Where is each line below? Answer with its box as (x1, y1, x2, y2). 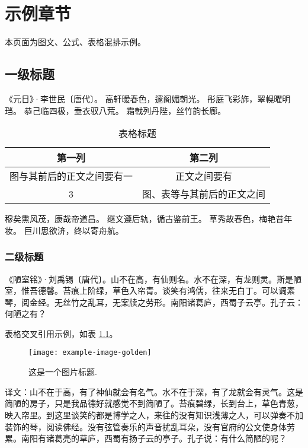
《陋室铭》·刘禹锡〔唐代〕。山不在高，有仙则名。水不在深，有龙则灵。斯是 (5, 272, 293, 285)
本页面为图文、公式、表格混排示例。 (5, 36, 146, 48)
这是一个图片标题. (28, 366, 97, 378)
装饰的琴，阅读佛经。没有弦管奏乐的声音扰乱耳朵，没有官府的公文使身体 (5, 420, 287, 433)
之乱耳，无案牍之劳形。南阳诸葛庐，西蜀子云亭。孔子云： (79, 296, 303, 308)
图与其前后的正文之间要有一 (9, 169, 133, 183)
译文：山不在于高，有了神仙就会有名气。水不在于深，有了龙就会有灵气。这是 (5, 385, 303, 398)
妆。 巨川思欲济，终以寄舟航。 (5, 224, 124, 236)
